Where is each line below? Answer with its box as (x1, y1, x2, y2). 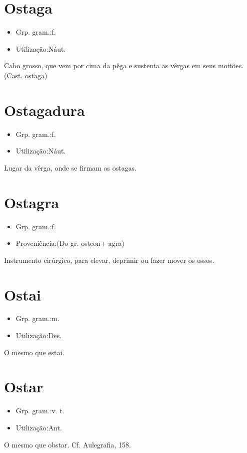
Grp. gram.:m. (15, 313, 60, 324)
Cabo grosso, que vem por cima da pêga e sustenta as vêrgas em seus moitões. (4, 60, 244, 71)
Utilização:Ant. (15, 422, 62, 432)
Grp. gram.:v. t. (15, 405, 64, 416)
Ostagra (4, 192, 59, 212)
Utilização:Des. (15, 330, 62, 341)
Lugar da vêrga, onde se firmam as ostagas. (4, 162, 137, 173)
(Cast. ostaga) (4, 70, 47, 80)
